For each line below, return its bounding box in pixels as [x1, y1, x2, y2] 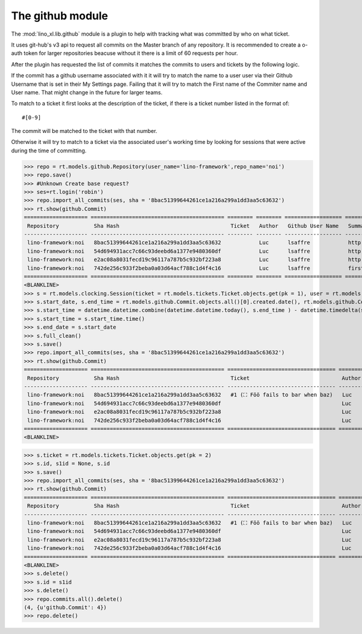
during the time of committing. [11, 147, 87, 154]
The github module [11, 9, 109, 22]
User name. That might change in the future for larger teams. [11, 88, 163, 96]
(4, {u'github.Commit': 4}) [24, 604, 107, 610]
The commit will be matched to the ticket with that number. [11, 128, 157, 135]
